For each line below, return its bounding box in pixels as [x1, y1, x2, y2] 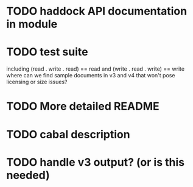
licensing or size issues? [6, 78, 68, 86]
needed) [6, 168, 50, 182]
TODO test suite [6, 45, 88, 59]
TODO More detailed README [6, 99, 160, 113]
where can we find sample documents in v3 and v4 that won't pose [6, 72, 175, 79]
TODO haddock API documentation [6, 4, 188, 18]
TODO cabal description [6, 127, 130, 141]
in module [6, 17, 58, 31]
